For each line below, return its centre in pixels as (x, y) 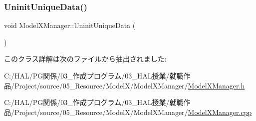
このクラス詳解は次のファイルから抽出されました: (85, 59)
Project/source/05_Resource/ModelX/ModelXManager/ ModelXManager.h (129, 85)
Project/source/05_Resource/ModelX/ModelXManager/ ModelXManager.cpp (133, 112)
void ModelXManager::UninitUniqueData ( (70, 25)
